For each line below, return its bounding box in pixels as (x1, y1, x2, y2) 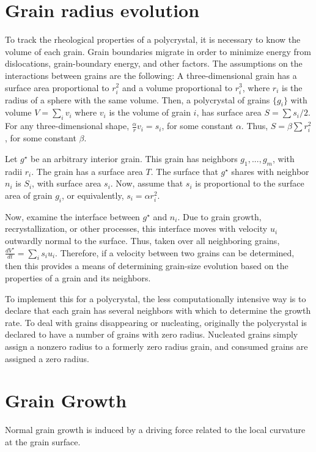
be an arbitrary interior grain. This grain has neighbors (31, 152, 238, 165)
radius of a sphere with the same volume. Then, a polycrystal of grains (5, 93, 270, 106)
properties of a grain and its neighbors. (5, 271, 151, 284)
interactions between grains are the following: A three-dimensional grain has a (5, 69, 297, 81)
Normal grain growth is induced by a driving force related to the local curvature (5, 423, 306, 436)
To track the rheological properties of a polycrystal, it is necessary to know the (5, 33, 301, 46)
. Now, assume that (110, 177, 183, 190)
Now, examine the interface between (5, 210, 140, 223)
